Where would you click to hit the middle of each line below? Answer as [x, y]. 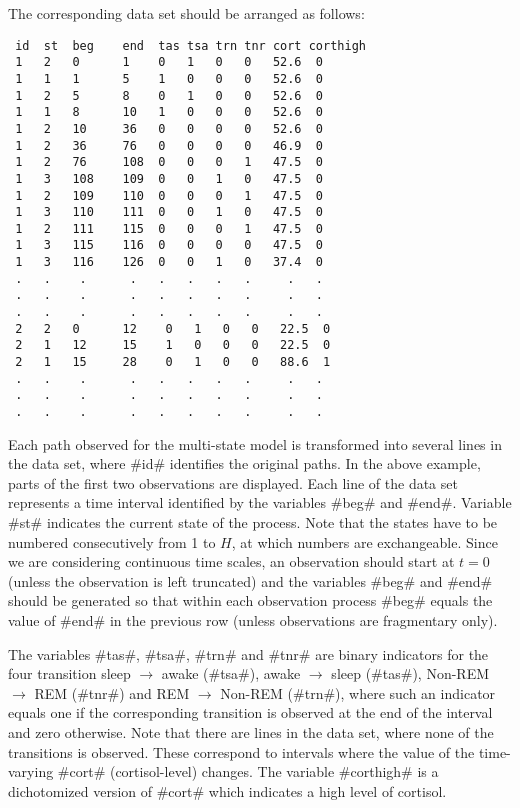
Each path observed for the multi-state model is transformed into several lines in [255, 443]
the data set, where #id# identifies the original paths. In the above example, [244, 463]
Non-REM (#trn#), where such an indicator [358, 692]
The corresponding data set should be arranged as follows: [186, 13]
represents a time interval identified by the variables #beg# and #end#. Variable [260, 502]
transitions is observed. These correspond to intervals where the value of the [241, 751]
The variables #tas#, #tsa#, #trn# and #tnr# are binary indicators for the [248, 653]
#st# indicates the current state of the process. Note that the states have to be [253, 522]
